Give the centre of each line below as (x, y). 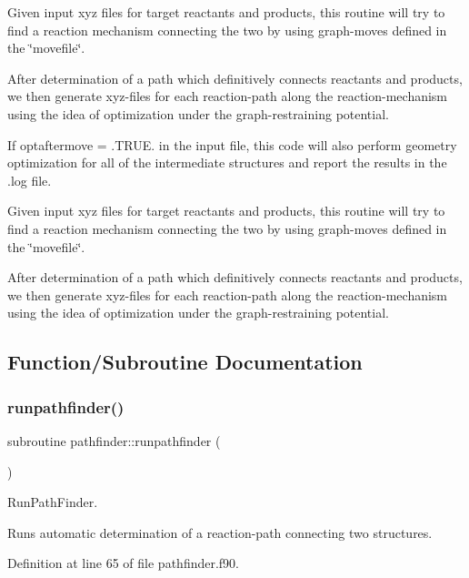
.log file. (30, 180)
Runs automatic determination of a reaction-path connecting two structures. (220, 532)
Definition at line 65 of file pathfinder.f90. (124, 563)
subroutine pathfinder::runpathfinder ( (114, 440)
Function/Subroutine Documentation (185, 362)
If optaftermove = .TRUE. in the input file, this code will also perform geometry (232, 144)
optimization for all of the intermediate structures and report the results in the (227, 162)
